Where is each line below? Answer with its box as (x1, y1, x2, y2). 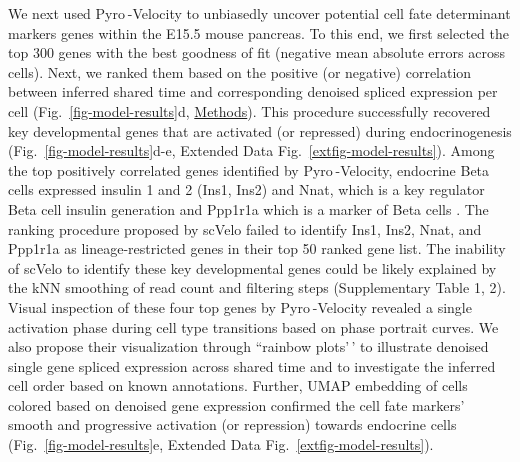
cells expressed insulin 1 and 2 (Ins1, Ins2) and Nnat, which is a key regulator (8, 179, 485, 200)
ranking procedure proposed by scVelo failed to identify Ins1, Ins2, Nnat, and (8, 218, 482, 239)
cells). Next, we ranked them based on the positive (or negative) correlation (8, 61, 472, 82)
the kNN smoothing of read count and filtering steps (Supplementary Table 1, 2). (8, 277, 506, 298)
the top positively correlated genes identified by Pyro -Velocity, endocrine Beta (8, 159, 490, 180)
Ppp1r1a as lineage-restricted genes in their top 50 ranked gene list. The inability (8, 238, 506, 259)
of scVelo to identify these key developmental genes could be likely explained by (8, 257, 497, 278)
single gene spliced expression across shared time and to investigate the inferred (8, 355, 496, 376)
